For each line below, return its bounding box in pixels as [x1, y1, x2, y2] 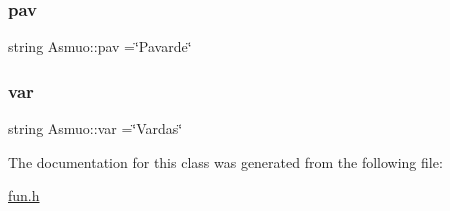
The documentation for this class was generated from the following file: [8, 151, 443, 172]
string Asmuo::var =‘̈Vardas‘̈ [8, 118, 183, 139]
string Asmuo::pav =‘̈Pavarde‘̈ [8, 36, 192, 57]
